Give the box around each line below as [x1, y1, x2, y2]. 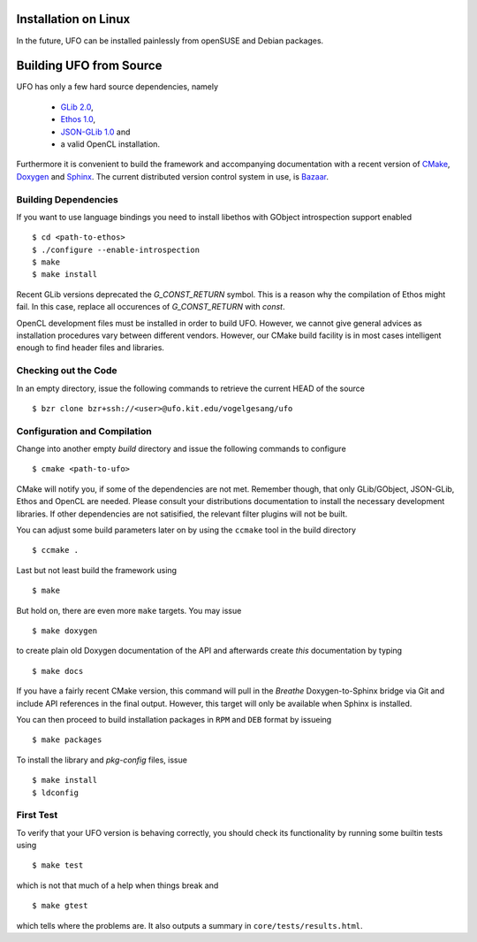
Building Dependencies [16, 193, 119, 205]
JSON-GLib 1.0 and [60, 126, 131, 137]
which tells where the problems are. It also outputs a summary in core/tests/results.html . [16, 920, 363, 931]
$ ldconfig [32, 787, 79, 798]
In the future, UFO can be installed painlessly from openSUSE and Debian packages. [16, 35, 324, 46]
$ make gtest [32, 900, 88, 911]
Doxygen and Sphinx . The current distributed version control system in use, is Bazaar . [16, 171, 329, 181]
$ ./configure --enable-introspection [32, 244, 201, 255]
